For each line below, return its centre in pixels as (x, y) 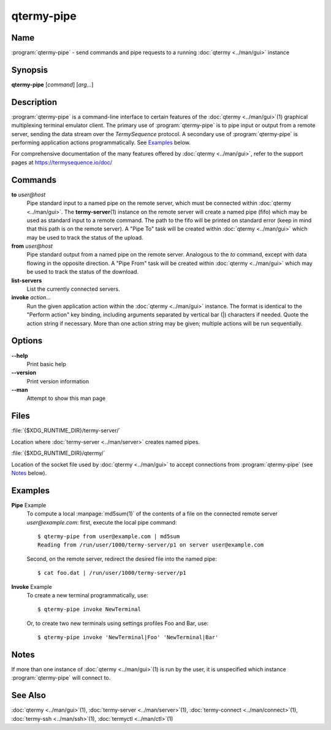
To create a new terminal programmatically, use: (87, 595)
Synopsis (30, 70)
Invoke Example (32, 586)
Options (27, 341)
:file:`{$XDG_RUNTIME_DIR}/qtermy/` (58, 453)
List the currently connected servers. (73, 289)
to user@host (29, 194)
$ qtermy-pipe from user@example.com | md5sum (109, 536)
